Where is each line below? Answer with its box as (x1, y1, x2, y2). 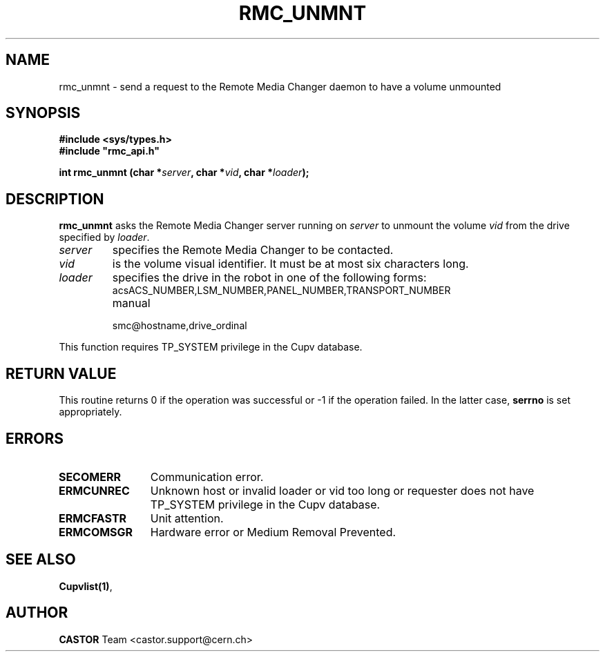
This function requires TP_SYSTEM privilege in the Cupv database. (59, 341, 363, 353)
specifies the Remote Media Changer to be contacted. (112, 243, 394, 257)
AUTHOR (6, 604, 68, 622)
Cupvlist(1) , (59, 580, 113, 592)
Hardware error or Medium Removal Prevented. (150, 524, 396, 539)
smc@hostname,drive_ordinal (112, 320, 247, 332)
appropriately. (59, 406, 122, 418)
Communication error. (150, 469, 264, 484)
